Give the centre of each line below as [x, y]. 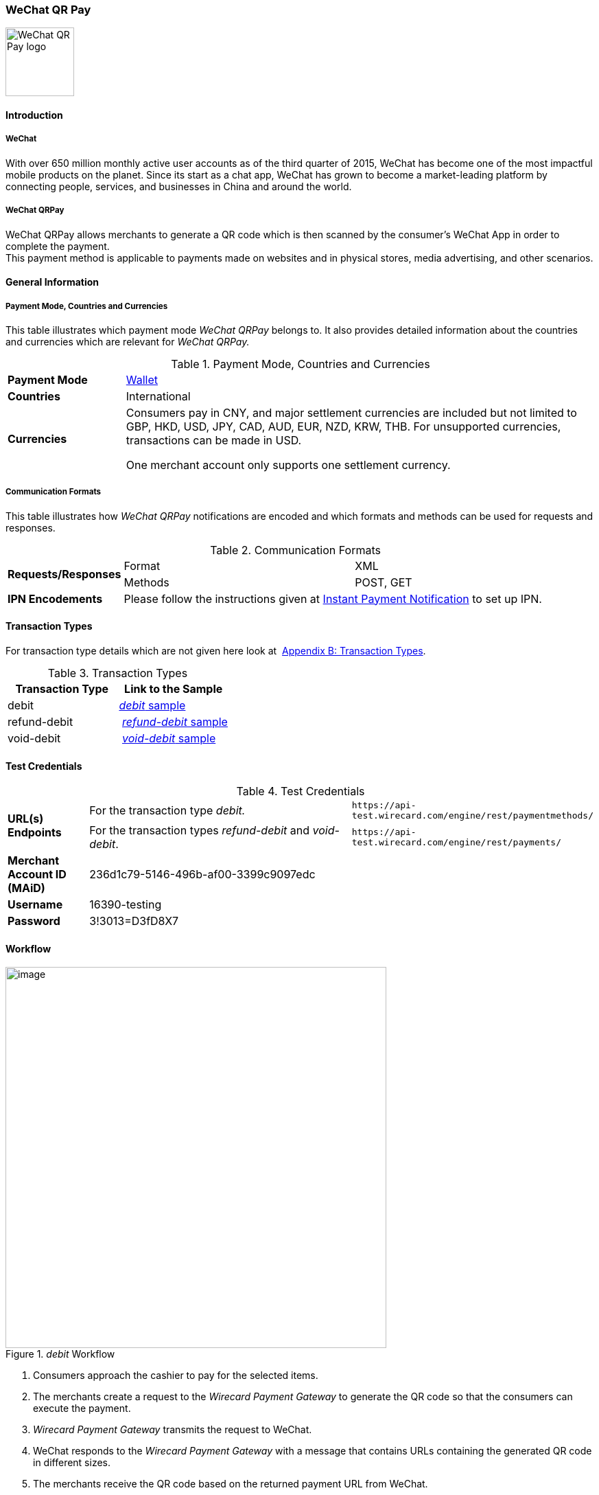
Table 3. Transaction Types [118, 673]
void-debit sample [169, 738]
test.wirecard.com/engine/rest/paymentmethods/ [472, 816]
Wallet [142, 379]
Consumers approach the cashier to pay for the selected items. [176, 1376]
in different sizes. [72, 1463]
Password [34, 921]
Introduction [34, 115]
